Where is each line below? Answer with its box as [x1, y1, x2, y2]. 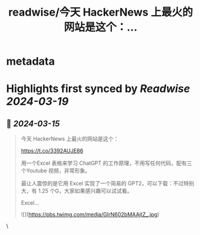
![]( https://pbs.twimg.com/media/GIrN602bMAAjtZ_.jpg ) [20, 211, 160, 218]
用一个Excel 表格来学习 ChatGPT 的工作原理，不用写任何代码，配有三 [20, 159, 193, 167]
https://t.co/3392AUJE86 [20, 147, 84, 155]
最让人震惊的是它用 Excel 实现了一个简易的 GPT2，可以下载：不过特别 [20, 180, 195, 187]
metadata [6, 55, 55, 68]
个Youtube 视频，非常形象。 [20, 167, 91, 174]
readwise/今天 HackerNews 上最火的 [8, 5, 193, 19]
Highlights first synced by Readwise [6, 82, 190, 96]
